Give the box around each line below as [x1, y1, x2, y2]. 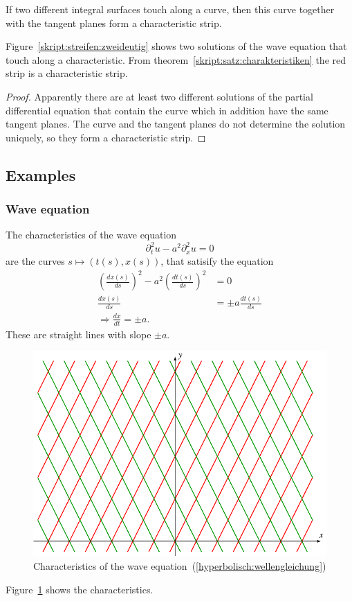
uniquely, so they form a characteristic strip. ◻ [6, 130, 206, 144]
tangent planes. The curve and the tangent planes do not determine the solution [6, 116, 346, 131]
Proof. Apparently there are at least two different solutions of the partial [6, 89, 313, 103]
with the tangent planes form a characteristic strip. [6, 15, 222, 30]
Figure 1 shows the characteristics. [6, 582, 154, 596]
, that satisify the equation [160, 253, 274, 268]
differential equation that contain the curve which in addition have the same [6, 103, 328, 117]
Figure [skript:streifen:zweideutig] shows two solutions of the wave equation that [6, 39, 347, 53]
